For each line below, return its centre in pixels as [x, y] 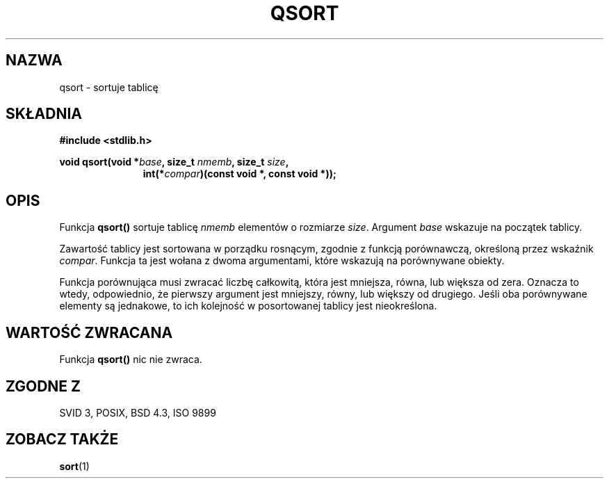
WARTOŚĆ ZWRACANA [89, 332]
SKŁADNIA [44, 114]
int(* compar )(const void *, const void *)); [239, 174]
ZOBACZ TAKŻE [62, 439]
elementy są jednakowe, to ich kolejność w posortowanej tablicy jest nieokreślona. [248, 306]
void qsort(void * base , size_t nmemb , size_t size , [174, 162]
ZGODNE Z [43, 386]
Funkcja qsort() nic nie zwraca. [131, 360]
